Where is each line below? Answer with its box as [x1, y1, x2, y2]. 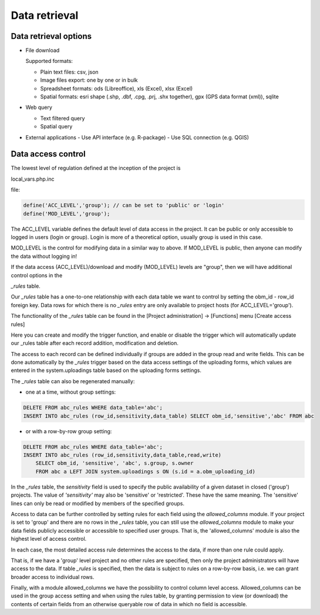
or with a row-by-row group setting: [25, 427, 112, 435]
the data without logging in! [11, 252, 78, 260]
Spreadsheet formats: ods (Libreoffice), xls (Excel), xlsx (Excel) [40, 85, 193, 92]
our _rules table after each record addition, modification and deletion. [11, 340, 178, 347]
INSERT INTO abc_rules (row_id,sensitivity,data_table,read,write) [23, 452, 222, 458]
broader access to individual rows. [11, 573, 95, 580]
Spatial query [40, 123, 73, 130]
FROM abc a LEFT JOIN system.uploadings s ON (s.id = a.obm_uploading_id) [35, 468, 255, 475]
